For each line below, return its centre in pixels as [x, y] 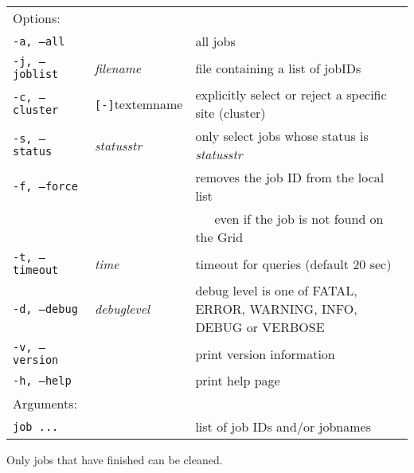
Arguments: [45, 403]
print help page [238, 380]
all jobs [215, 41]
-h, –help [42, 380]
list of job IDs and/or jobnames [283, 426]
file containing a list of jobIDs [278, 68]
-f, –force [45, 186]
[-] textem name [139, 104]
